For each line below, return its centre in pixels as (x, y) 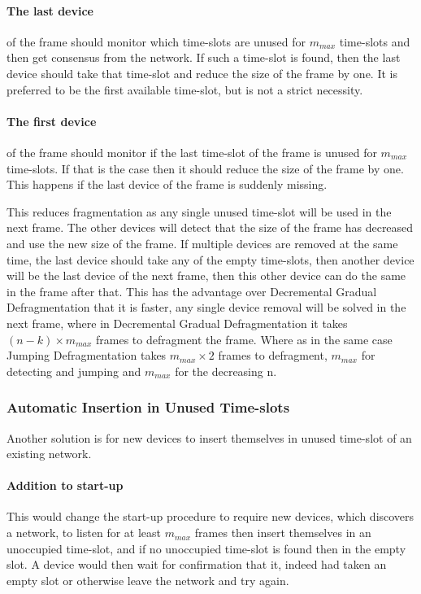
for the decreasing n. (226, 371)
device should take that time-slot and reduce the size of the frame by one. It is (202, 73)
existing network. (49, 454)
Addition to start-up (65, 485)
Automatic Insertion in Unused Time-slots (148, 407)
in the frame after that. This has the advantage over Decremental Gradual (192, 291)
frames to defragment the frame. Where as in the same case (244, 339)
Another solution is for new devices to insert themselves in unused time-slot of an (209, 437)
